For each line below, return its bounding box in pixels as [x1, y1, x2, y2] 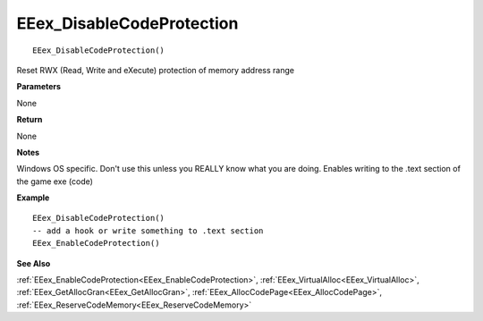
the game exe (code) [16, 175, 94, 187]
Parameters [16, 81, 62, 92]
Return [16, 114, 43, 125]
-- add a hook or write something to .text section [32, 225, 264, 236]
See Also [16, 258, 51, 268]
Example [16, 192, 50, 203]
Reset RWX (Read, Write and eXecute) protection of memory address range [16, 64, 295, 75]
